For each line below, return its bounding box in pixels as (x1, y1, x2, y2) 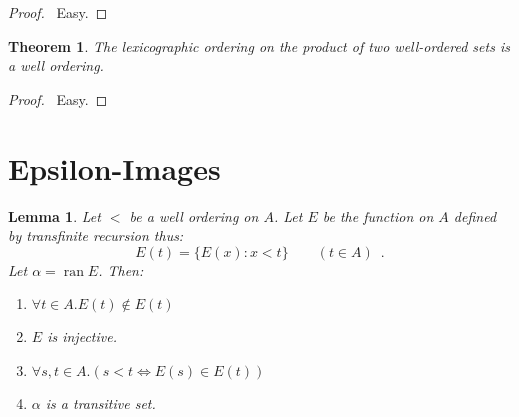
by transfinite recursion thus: (8, 225, 184, 246)
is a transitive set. (45, 392, 156, 413)
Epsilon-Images (8, 147, 221, 188)
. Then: (98, 259, 144, 280)
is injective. (47, 326, 117, 347)
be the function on (322, 205, 434, 226)
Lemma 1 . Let (8, 205, 101, 226)
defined (453, 205, 497, 226)
